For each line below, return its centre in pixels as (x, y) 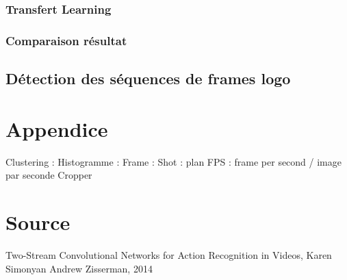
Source (38, 221)
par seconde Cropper (49, 175)
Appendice (57, 128)
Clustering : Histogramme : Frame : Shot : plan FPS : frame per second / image (173, 161)
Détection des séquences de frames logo (148, 78)
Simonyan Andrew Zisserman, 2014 (79, 268)
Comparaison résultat (66, 40)
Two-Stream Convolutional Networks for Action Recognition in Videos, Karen (169, 254)
